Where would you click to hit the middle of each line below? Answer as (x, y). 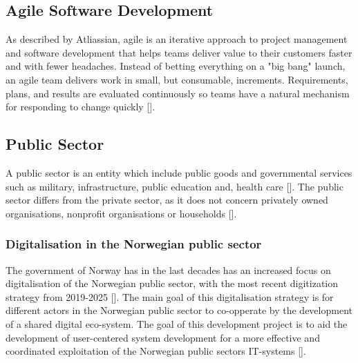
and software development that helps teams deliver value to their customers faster (179, 52)
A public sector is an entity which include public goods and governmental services (179, 172)
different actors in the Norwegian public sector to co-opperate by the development (179, 310)
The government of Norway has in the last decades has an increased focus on (168, 269)
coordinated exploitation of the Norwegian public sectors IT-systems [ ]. (156, 351)
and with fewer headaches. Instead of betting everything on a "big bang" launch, (176, 66)
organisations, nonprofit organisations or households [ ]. (121, 213)
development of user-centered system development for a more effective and (163, 337)
